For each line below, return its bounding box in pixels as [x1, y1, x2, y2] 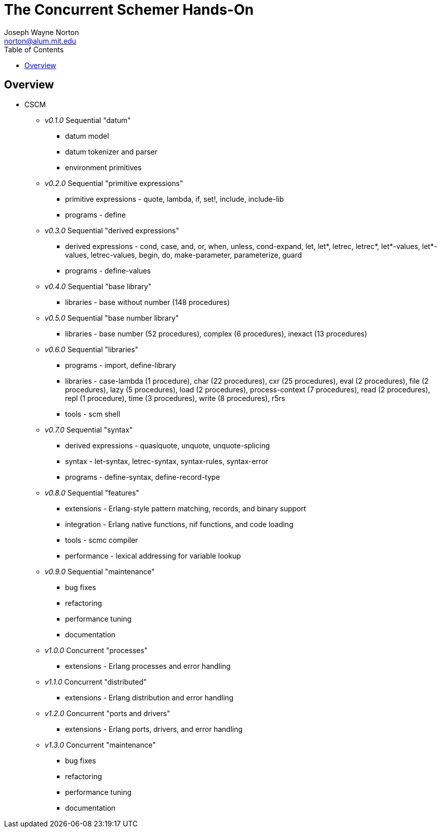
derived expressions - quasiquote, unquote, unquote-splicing [65, 441, 270, 450]
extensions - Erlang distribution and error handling [65, 693, 234, 702]
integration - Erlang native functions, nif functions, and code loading [65, 519, 294, 529]
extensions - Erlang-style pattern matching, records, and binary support [65, 504, 306, 513]
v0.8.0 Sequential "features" [45, 488, 139, 497]
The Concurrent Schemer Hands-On [4, 1, 254, 18]
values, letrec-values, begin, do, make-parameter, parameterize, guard [65, 250, 302, 259]
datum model [65, 131, 109, 140]
